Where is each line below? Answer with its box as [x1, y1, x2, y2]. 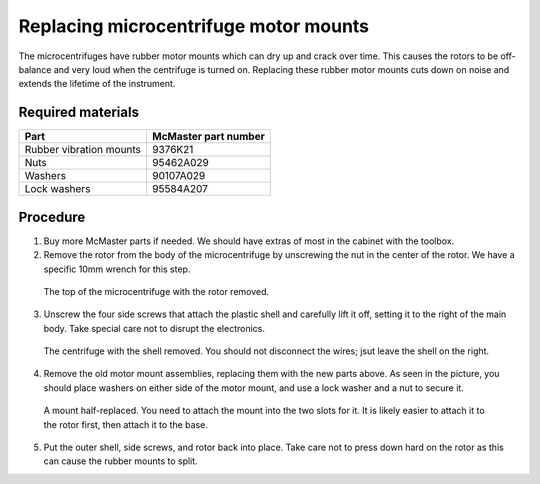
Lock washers [24, 182, 91, 196]
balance [18, 63, 52, 75]
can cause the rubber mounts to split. [43, 455, 199, 467]
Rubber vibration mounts [24, 143, 142, 157]
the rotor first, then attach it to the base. [43, 418, 209, 430]
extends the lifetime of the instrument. [18, 78, 176, 90]
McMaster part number [151, 130, 265, 144]
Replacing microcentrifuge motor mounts [18, 15, 370, 37]
